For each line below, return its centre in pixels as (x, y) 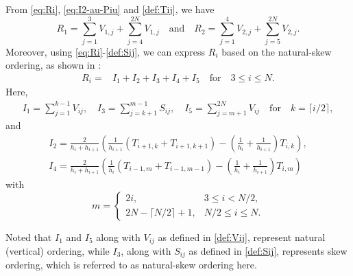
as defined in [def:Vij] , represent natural (242, 237)
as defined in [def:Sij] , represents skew (268, 251)
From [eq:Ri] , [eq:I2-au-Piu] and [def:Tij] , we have (110, 9)
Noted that (29, 237)
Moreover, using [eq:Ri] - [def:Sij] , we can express (106, 51)
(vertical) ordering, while (58, 251)
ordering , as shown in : (53, 65)
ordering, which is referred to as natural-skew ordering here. (131, 265)
